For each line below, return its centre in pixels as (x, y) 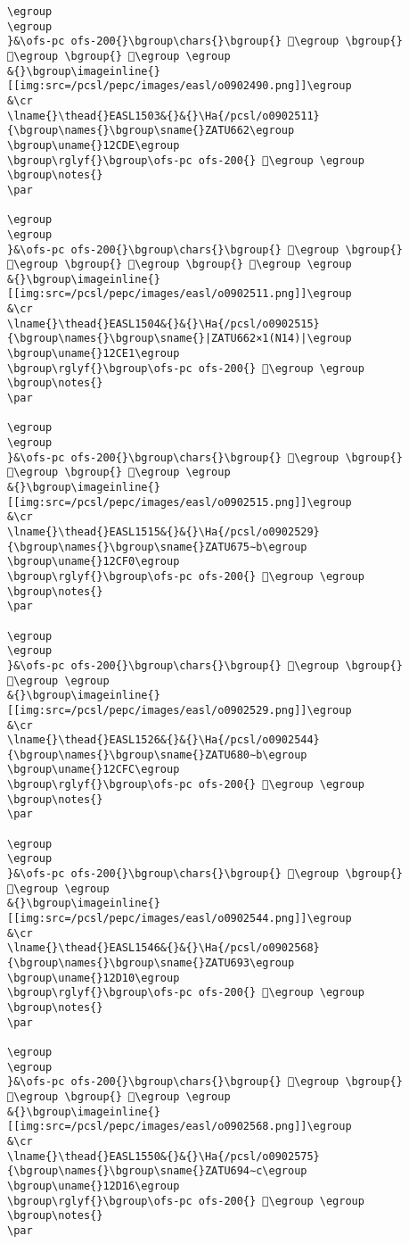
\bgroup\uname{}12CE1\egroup (94, 354)
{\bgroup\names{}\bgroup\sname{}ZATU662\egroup (151, 131)
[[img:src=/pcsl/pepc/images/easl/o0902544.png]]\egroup (180, 919)
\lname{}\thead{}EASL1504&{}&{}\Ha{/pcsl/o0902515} (164, 323)
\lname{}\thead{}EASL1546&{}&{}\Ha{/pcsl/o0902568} (164, 948)
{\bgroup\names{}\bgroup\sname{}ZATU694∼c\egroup (157, 1171)
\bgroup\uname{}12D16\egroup (94, 1186)
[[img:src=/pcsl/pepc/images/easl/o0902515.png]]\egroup (180, 502)
